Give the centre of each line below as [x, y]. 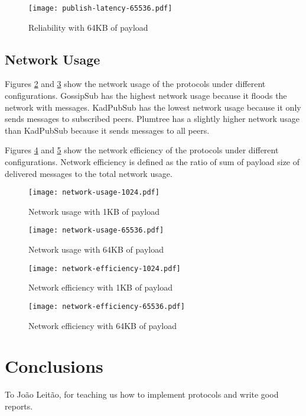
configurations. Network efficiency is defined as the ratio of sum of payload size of [152, 162]
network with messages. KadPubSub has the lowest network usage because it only [153, 107]
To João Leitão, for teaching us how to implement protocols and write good [142, 394]
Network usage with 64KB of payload [96, 249]
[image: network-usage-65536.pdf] [96, 230]
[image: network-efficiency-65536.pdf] [107, 306]
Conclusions [54, 366]
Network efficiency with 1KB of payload [101, 287]
